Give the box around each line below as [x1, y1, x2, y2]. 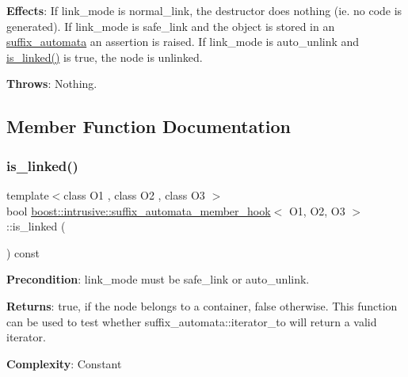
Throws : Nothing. [6, 75, 97, 92]
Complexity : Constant [6, 355, 122, 371]
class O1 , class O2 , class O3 [63, 186, 205, 203]
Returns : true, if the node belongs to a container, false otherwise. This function [6, 297, 398, 314]
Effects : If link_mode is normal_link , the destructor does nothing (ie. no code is [6, 2, 402, 18]
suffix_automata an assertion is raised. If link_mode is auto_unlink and [6, 33, 360, 50]
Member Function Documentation [6, 114, 292, 139]
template [6, 186, 49, 203]
